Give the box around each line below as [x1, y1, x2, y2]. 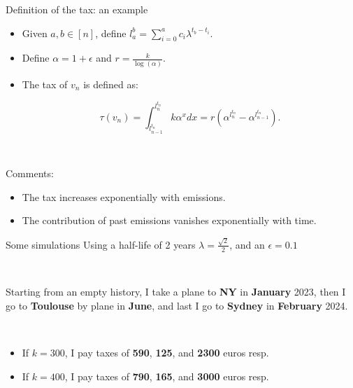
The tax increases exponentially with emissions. [22, 189, 226, 204]
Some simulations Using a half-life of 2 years [6, 237, 196, 251]
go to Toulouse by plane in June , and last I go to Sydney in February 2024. [6, 298, 348, 312]
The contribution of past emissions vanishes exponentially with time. [22, 213, 317, 228]
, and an [229, 237, 265, 251]
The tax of [22, 76, 68, 91]
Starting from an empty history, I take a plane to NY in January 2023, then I [6, 284, 346, 299]
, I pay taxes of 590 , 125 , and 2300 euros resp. [64, 345, 269, 359]
